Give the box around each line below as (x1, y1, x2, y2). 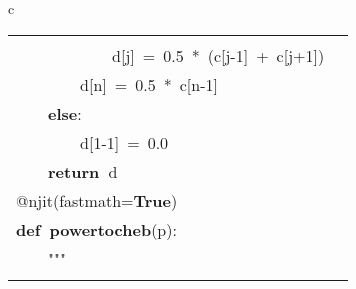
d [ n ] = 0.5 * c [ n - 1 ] (80, 72, 218, 96)
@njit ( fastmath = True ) (16, 188, 178, 212)
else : (48, 101, 82, 125)
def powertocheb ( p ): (16, 217, 177, 241)
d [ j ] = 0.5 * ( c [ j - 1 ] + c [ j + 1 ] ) (112, 43, 325, 67)
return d (48, 159, 118, 183)
